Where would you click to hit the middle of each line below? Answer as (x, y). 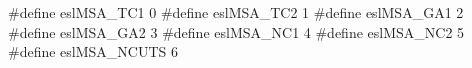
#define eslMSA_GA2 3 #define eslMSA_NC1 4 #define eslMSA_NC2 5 (236, 31)
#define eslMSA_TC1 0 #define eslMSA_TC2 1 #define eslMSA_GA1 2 (236, 12)
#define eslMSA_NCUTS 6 (93, 51)
